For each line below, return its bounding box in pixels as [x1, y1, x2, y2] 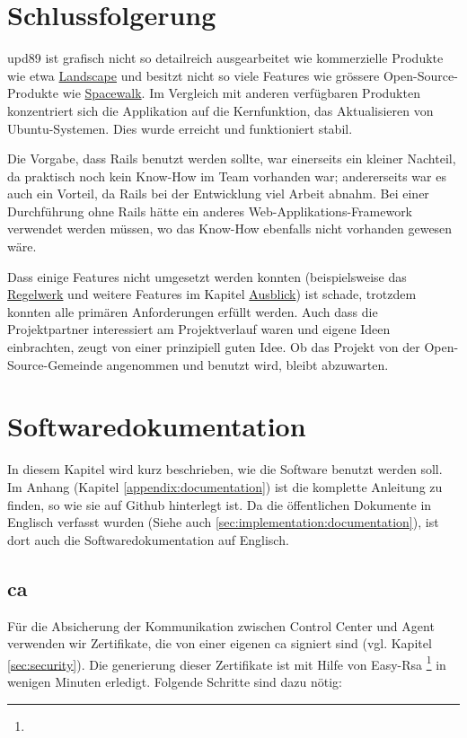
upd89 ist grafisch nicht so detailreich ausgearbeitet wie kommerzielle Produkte [7, 48, 444, 67]
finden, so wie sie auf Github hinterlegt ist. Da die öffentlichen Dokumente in [7, 495, 432, 514]
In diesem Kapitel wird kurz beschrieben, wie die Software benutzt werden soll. [7, 460, 443, 479]
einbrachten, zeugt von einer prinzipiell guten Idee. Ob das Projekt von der [7, 338, 420, 356]
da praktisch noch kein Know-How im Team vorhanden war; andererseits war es [7, 166, 446, 185]
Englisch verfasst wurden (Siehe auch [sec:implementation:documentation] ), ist [7, 513, 439, 532]
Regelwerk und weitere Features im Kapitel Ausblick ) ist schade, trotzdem [7, 285, 417, 303]
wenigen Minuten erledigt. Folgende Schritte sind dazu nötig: [7, 672, 342, 690]
